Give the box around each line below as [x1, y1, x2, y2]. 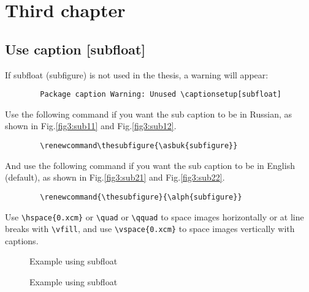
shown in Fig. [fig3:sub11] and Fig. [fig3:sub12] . [5, 119, 177, 132]
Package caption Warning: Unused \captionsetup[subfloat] [40, 90, 282, 99]
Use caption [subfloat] [5, 39, 146, 58]
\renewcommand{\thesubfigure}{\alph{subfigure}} [40, 192, 242, 201]
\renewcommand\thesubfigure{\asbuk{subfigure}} [40, 141, 238, 151]
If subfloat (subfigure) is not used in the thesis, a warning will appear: [5, 68, 269, 81]
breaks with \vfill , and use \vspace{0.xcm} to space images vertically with [5, 222, 295, 235]
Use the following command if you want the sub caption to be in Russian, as [5, 107, 292, 120]
